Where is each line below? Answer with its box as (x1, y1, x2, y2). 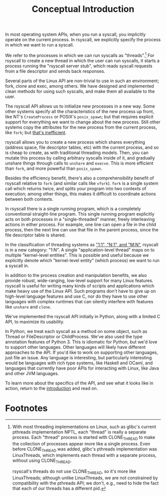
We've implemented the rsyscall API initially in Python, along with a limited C (5, 313, 161, 319)
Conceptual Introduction (32, 3, 134, 15)
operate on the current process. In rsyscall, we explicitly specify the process (5, 37, 161, 43)
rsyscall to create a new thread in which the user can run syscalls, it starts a (5, 57, 160, 63)
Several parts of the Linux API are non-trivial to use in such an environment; (5, 78, 160, 84)
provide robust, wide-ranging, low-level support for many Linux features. (5, 277, 154, 283)
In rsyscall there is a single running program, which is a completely (5, 206, 141, 212)
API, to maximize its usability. (5, 319, 65, 325)
